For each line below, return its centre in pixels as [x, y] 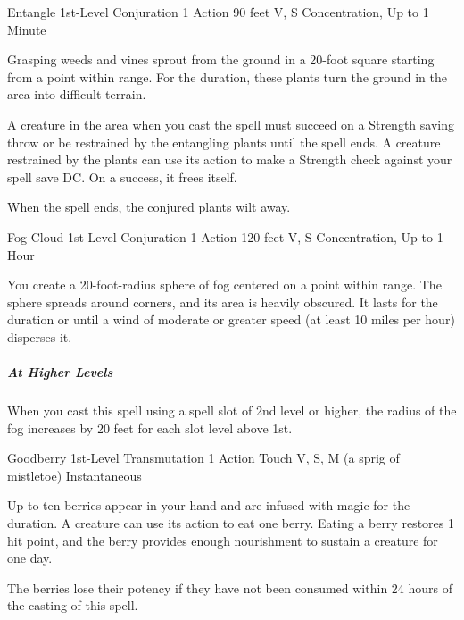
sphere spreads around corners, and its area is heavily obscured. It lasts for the [223, 302]
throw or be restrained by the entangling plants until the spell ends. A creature [224, 142]
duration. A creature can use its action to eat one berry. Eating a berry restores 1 [231, 523]
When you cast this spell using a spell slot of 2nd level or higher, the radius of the [232, 411]
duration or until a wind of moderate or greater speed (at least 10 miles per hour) [231, 319]
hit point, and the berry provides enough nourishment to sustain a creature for [223, 540]
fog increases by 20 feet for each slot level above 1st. [150, 427]
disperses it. [40, 336]
